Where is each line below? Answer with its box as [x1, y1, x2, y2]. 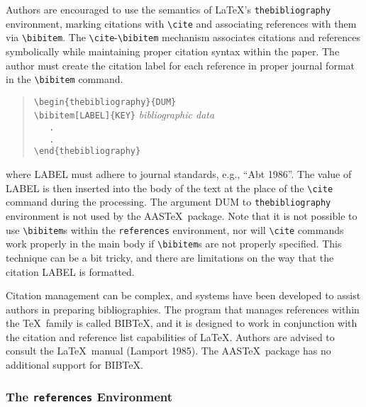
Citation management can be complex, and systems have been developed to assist [6, 288, 361, 303]
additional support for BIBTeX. [6, 357, 143, 372]
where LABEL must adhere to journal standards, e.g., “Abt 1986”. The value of [6, 167, 352, 182]
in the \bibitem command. [6, 72, 123, 87]
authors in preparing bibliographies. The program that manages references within [6, 301, 360, 316]
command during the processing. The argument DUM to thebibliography [6, 194, 331, 209]
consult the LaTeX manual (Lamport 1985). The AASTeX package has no [6, 343, 331, 358]
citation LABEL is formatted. [6, 264, 135, 279]
